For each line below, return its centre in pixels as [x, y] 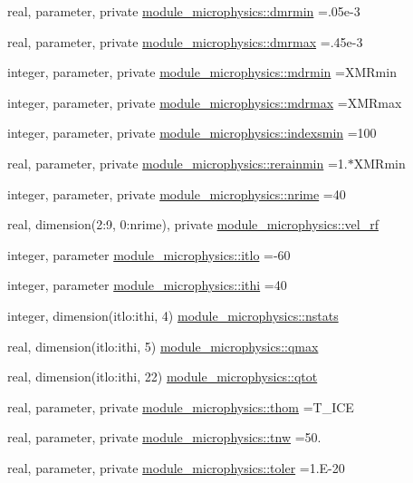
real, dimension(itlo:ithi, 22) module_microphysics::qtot [163, 377]
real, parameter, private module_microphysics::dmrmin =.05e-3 [184, 11]
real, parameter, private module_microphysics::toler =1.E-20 [176, 467]
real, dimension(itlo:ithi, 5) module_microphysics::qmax [163, 346]
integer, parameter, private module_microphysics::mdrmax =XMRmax [205, 102]
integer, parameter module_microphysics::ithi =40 [147, 285]
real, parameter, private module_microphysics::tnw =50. [164, 437]
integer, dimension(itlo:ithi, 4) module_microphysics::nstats [173, 315]
